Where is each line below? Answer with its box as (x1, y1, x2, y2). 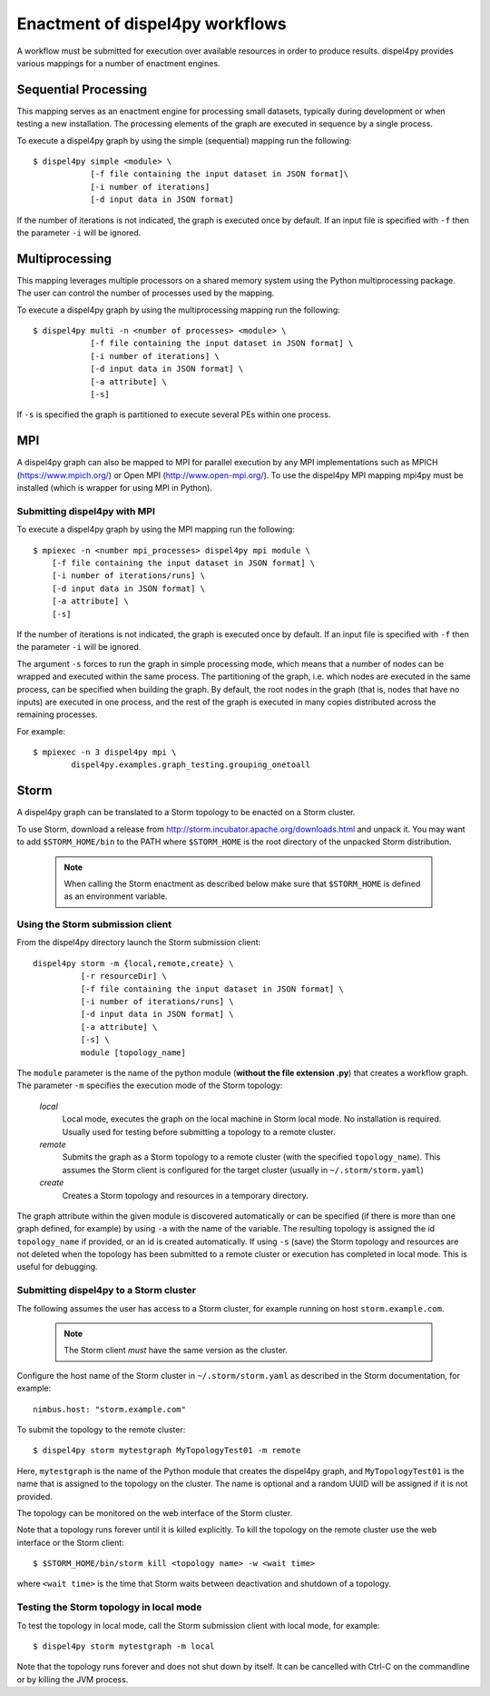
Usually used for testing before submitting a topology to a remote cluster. (62, 1126, 336, 1137)
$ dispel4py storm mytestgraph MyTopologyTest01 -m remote (33, 1445, 301, 1456)
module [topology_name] (80, 1047, 186, 1058)
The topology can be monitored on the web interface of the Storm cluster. (16, 1507, 293, 1518)
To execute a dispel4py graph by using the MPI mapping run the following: (16, 524, 295, 535)
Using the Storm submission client (16, 918, 172, 931)
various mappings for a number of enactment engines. (16, 57, 221, 68)
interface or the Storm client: (16, 1537, 124, 1548)
